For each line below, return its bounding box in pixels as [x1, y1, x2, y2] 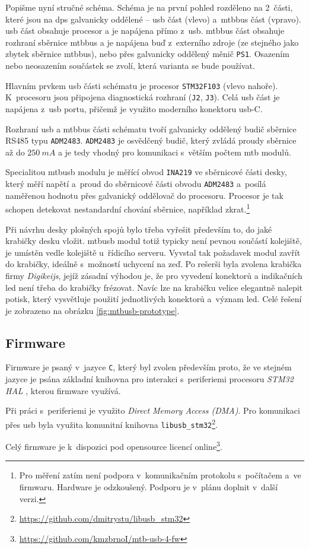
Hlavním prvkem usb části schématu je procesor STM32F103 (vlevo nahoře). [5, 79, 278, 91]
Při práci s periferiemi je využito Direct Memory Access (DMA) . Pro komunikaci [5, 404, 300, 417]
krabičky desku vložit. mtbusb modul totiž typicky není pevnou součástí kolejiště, [5, 234, 302, 247]
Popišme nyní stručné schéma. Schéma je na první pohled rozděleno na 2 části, [5, 1, 293, 13]
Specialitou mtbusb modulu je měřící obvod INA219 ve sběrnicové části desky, [5, 166, 287, 178]
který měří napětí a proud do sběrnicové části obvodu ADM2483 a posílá [5, 177, 266, 190]
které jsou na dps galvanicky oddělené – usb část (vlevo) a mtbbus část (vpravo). [5, 12, 301, 25]
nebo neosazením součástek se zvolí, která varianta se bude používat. [5, 59, 255, 72]
